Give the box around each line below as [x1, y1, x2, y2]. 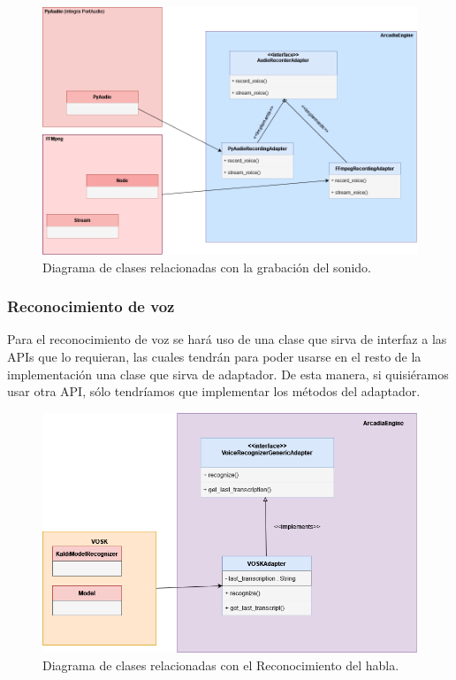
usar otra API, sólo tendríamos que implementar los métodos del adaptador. [7, 382, 421, 401]
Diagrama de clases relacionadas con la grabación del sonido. [42, 257, 371, 276]
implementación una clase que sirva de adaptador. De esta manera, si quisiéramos [7, 364, 449, 383]
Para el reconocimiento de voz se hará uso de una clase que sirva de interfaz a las [7, 330, 447, 348]
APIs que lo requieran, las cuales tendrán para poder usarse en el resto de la [7, 347, 422, 365]
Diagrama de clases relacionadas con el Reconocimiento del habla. [42, 655, 399, 674]
